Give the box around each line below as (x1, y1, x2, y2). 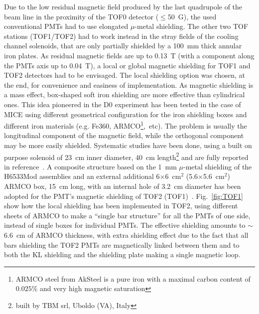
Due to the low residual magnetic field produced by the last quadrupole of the (4, 1, 243, 11)
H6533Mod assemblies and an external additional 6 (4, 171, 160, 181)
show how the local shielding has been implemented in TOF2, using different (4, 200, 238, 211)
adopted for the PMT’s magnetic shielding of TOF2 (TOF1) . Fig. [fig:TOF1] (4, 190, 243, 201)
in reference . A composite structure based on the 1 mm (4, 161, 177, 171)
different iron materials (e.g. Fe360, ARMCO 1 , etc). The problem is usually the (4, 119, 247, 131)
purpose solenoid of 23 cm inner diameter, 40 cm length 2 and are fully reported (4, 150, 249, 162)
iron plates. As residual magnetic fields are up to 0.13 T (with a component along (4, 50, 255, 60)
